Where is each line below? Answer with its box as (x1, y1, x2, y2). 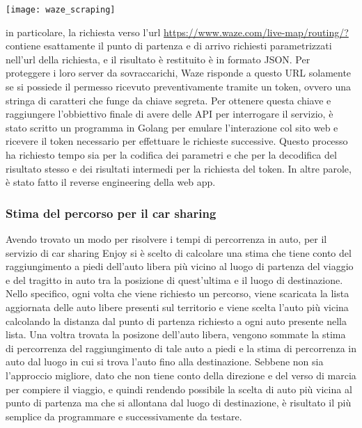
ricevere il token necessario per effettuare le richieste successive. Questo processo (6, 134, 348, 148)
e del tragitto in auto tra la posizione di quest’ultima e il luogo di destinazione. (6, 272, 343, 287)
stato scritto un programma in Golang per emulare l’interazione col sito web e (6, 120, 338, 134)
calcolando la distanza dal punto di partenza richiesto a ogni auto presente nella (6, 313, 347, 328)
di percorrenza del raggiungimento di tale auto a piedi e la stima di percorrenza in (6, 340, 356, 355)
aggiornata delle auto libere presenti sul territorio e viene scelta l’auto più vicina (6, 299, 349, 314)
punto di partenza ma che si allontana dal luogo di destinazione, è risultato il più (6, 395, 352, 410)
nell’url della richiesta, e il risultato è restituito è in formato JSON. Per (6, 51, 310, 66)
